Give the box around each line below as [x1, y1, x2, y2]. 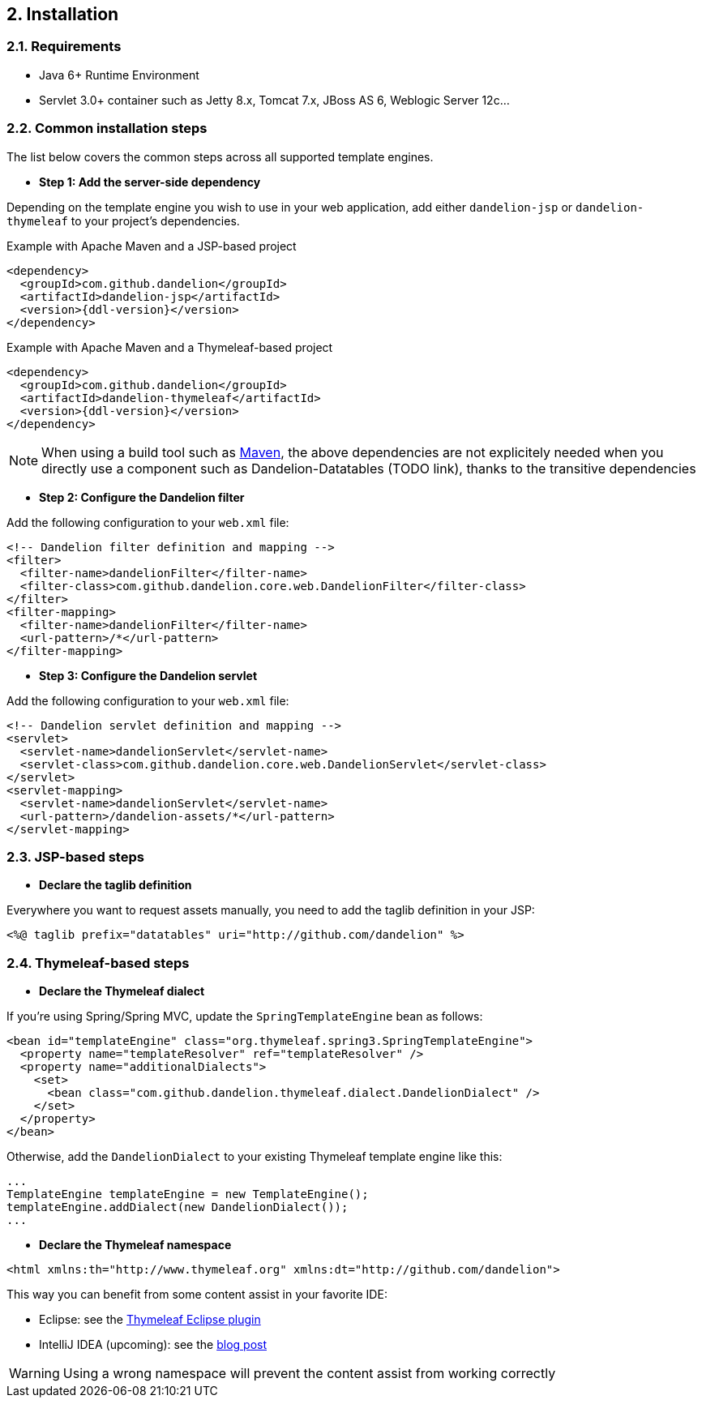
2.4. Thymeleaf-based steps [6, 954, 190, 971]
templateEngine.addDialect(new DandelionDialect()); [6, 1201, 349, 1214]
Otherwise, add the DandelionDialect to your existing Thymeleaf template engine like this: [6, 1149, 503, 1164]
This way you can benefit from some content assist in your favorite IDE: [6, 1287, 387, 1302]
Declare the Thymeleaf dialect [39, 984, 205, 999]
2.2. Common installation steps [6, 120, 208, 137]
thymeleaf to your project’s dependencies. [6, 213, 240, 228]
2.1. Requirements [6, 38, 122, 55]
